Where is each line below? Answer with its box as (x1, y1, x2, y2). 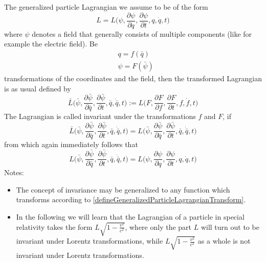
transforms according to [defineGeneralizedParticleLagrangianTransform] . (16, 194, 246, 205)
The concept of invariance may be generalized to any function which (16, 184, 230, 195)
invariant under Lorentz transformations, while (16, 235, 163, 246)
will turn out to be (201, 221, 259, 232)
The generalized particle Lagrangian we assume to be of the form (4, 2, 208, 12)
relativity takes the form (16, 221, 93, 232)
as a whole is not (197, 235, 251, 246)
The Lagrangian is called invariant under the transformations (4, 111, 196, 122)
